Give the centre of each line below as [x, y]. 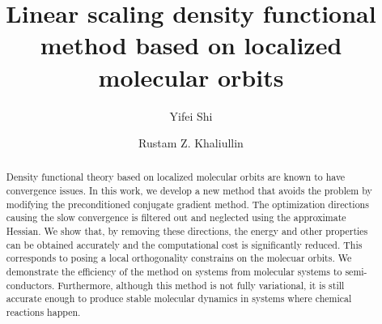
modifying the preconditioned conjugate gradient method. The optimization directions [187, 204]
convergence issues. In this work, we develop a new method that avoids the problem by [189, 191]
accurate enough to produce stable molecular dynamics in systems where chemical [179, 298]
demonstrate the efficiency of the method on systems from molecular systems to [174, 272]
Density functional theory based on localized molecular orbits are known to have [176, 177]
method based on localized [191, 45]
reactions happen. [43, 312]
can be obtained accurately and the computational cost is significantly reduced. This [184, 244]
